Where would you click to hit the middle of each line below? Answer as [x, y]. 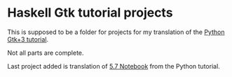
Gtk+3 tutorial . [28, 39]
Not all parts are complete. [46, 53]
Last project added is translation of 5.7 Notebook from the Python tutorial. [114, 66]
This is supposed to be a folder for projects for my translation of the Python [116, 32]
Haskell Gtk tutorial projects [90, 13]
